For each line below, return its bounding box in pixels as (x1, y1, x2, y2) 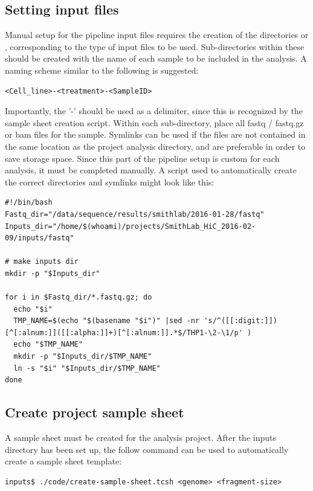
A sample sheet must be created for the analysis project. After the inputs (5, 431, 276, 444)
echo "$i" (13, 304, 53, 313)
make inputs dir (13, 257, 79, 266)
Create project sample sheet (5, 403, 184, 422)
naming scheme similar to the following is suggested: (5, 63, 199, 76)
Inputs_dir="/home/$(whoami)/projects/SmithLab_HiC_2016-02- (5, 222, 256, 231)
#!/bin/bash (5, 198, 53, 207)
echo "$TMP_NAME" (13, 340, 83, 349)
